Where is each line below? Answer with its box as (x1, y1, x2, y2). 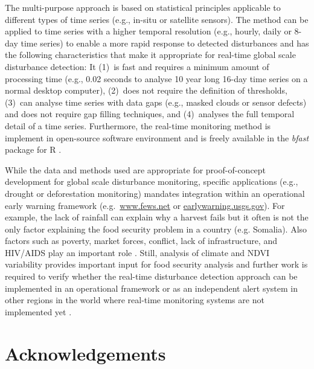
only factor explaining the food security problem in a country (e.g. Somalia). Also (5, 222, 307, 235)
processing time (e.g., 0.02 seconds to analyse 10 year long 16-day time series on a (5, 72, 308, 85)
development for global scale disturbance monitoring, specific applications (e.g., (5, 175, 298, 188)
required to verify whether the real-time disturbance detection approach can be (5, 270, 298, 283)
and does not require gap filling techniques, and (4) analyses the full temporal (5, 107, 295, 120)
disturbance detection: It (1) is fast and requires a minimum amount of (5, 60, 269, 72)
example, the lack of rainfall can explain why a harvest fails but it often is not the (5, 211, 309, 223)
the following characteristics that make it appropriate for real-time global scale (5, 48, 296, 61)
